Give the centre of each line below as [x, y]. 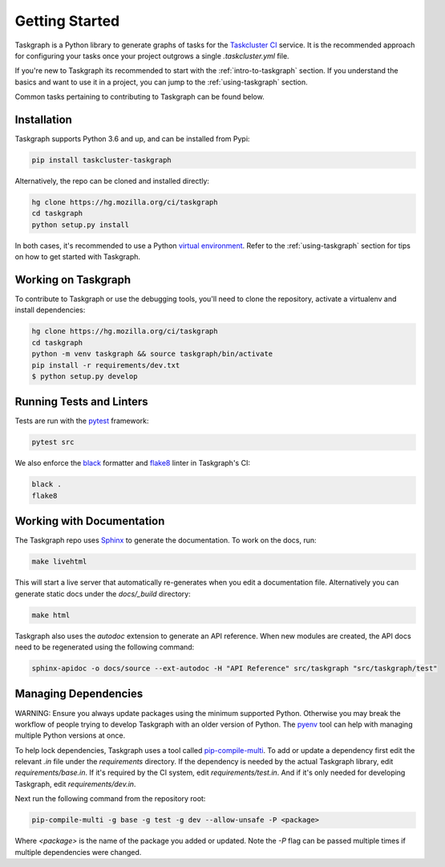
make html [51, 615]
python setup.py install [81, 224]
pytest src [53, 442]
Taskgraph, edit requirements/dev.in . [75, 784]
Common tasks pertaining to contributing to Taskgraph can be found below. [140, 97]
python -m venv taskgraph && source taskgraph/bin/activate [152, 354]
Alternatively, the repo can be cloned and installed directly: [112, 181]
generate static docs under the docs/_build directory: [103, 593]
